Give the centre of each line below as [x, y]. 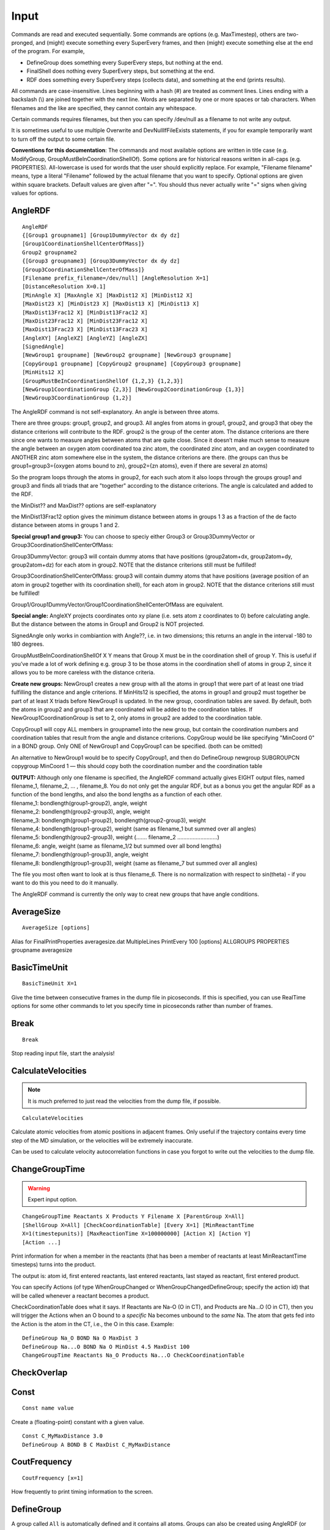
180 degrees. [28, 644]
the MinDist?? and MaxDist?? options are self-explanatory [84, 506]
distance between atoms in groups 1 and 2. [65, 525]
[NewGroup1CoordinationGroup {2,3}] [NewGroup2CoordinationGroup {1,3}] [133, 390]
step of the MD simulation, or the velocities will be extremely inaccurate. [102, 1140]
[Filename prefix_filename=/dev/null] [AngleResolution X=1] [116, 278]
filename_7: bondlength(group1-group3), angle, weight [80, 854]
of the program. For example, [48, 51]
